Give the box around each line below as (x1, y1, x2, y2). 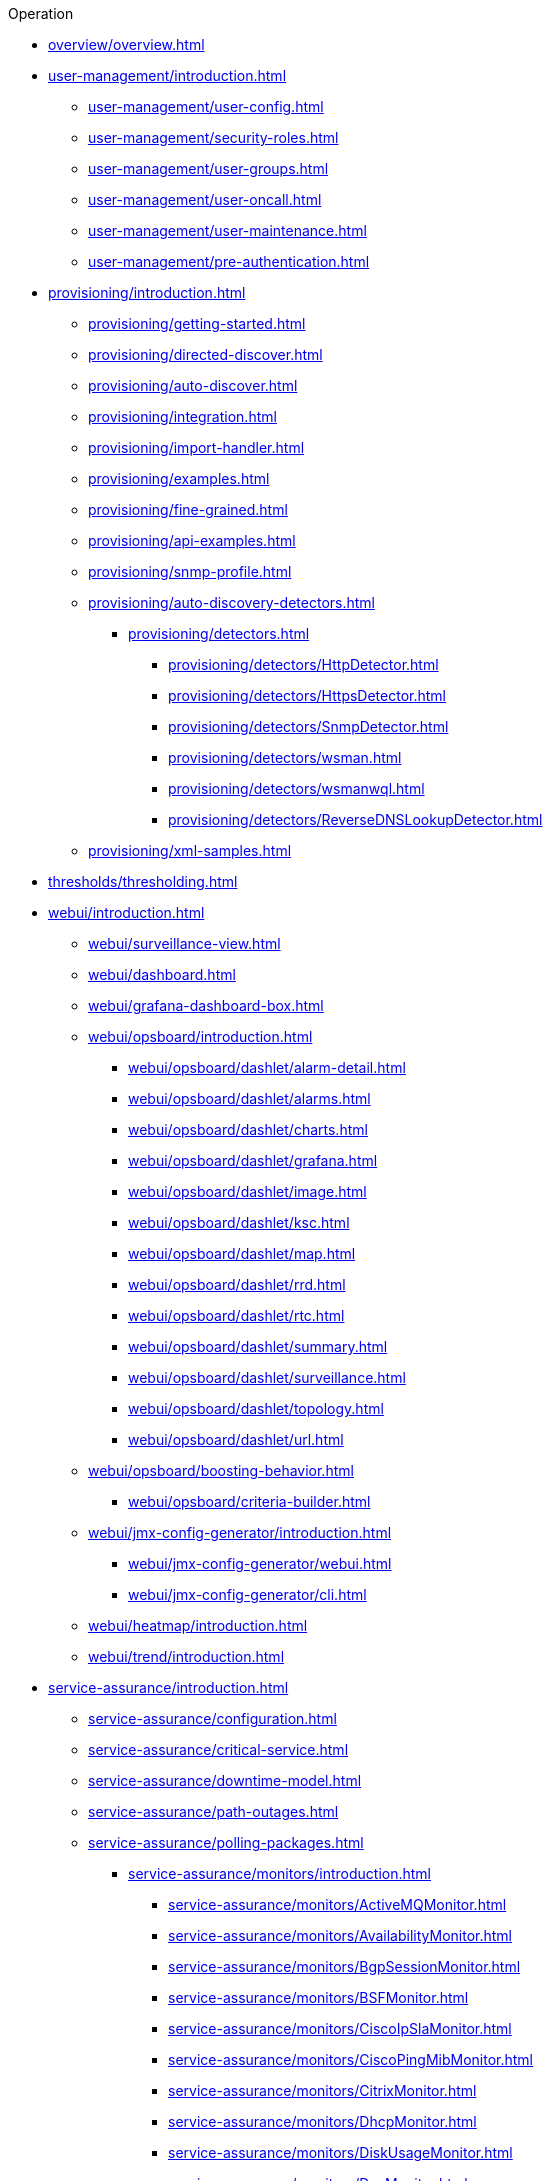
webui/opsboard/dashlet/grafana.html (128, 1152, 378, 1169)
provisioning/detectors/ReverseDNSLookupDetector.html (168, 811, 543, 828)
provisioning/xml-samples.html (88, 842, 292, 859)
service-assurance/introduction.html (48, 1679, 289, 1696)
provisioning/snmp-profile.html (88, 563, 292, 580)
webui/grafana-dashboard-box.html (88, 997, 324, 1014)
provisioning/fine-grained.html (88, 501, 288, 518)
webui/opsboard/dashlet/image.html (128, 1183, 367, 1200)
